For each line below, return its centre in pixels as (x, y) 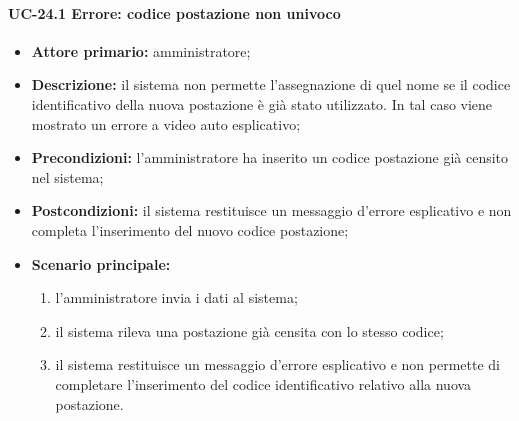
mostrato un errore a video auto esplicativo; (166, 123)
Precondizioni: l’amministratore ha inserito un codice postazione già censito (270, 157)
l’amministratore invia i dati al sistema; (176, 297)
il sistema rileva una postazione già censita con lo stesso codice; (249, 330)
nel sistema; (67, 176)
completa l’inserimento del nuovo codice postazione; (190, 229)
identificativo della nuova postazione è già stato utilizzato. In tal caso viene (262, 103)
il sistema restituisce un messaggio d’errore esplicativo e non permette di (277, 364)
